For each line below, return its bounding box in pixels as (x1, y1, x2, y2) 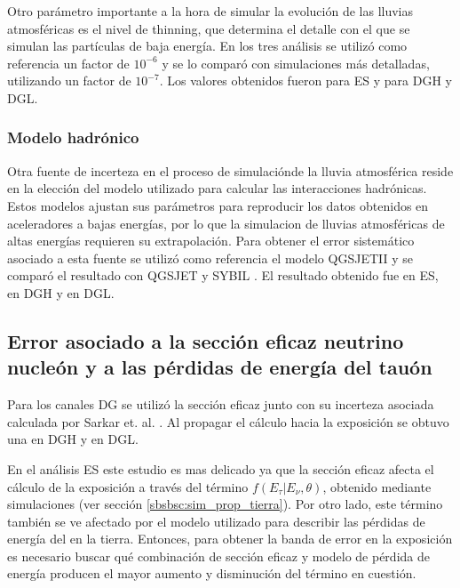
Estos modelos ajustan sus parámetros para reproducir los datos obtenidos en (7, 196, 429, 214)
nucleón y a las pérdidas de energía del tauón (7, 353, 432, 381)
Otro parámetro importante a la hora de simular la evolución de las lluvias (7, 2, 414, 20)
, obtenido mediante (322, 477, 432, 495)
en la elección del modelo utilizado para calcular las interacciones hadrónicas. (7, 179, 427, 197)
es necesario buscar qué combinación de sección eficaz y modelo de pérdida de (7, 546, 430, 565)
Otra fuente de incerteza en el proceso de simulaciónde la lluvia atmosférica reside (7, 161, 454, 180)
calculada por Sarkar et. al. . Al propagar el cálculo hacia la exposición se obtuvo (7, 412, 449, 431)
